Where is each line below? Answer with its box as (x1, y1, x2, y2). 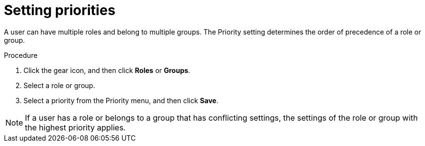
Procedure (4, 51, 38, 59)
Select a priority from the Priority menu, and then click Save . (23, 96, 219, 105)
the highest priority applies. (25, 122, 126, 132)
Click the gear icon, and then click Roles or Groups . (23, 66, 190, 74)
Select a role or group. (23, 81, 95, 90)
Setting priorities (4, 2, 115, 18)
